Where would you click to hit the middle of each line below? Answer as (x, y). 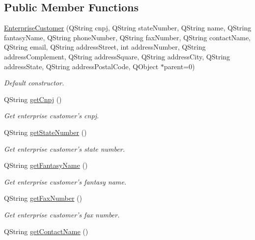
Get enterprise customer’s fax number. (62, 214)
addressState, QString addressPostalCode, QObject (81, 66)
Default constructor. (34, 83)
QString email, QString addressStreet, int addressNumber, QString (105, 47)
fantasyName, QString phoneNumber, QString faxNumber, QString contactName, (127, 37)
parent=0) (179, 66)
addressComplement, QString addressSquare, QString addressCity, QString (117, 56)
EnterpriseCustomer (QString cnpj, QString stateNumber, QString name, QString (128, 28)
